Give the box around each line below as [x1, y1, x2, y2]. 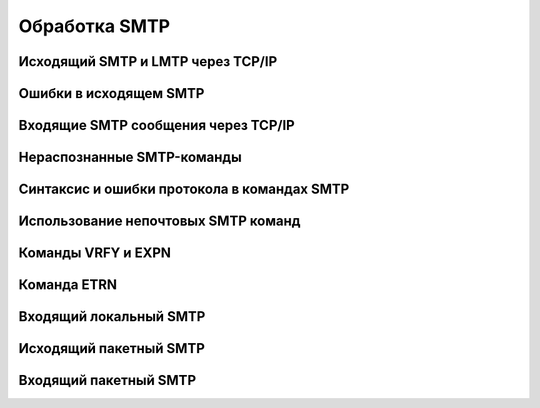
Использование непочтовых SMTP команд [18, 213, 301, 230]
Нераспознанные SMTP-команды [18, 149, 242, 166]
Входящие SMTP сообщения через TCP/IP [18, 117, 295, 134]
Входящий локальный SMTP [18, 308, 206, 325]
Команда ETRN [18, 276, 118, 294]
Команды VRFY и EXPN [18, 245, 172, 262]
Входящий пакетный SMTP [18, 372, 197, 389]
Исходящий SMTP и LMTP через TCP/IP [18, 53, 278, 70]
